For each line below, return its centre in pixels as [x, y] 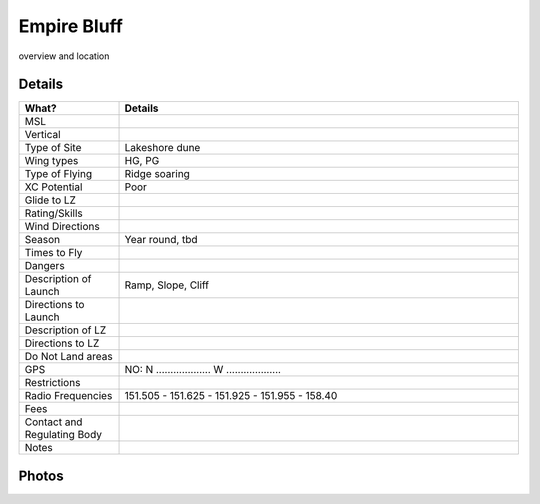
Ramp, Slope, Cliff [167, 285]
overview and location [64, 56]
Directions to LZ [62, 343]
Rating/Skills [54, 213]
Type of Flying [58, 174]
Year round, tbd [161, 240]
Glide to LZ [50, 200]
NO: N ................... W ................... [203, 370]
